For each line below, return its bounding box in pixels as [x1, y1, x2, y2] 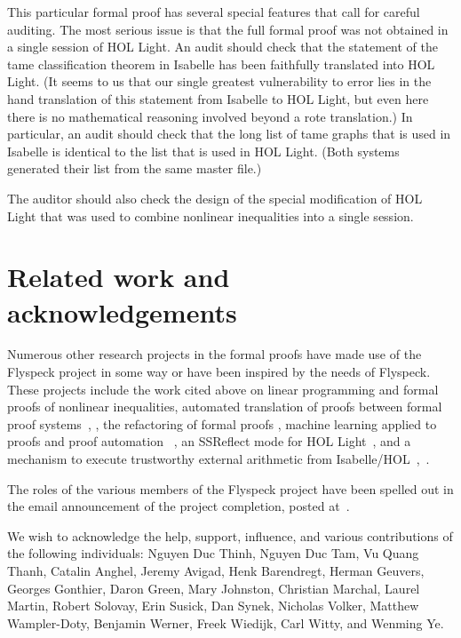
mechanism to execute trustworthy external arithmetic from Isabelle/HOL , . [7, 450, 430, 467]
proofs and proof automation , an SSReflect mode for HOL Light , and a [7, 432, 411, 451]
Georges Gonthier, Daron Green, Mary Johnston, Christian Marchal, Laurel [7, 578, 420, 597]
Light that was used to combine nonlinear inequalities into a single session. [7, 206, 414, 225]
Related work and [7, 259, 230, 295]
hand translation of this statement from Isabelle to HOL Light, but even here [7, 89, 429, 108]
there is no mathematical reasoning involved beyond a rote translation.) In [7, 107, 413, 125]
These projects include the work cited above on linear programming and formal [7, 379, 439, 398]
